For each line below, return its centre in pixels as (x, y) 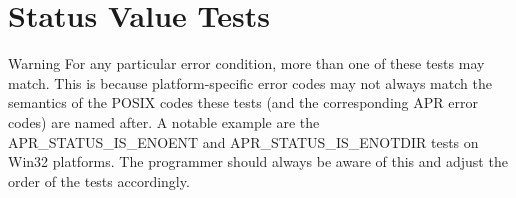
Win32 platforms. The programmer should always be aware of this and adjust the (258, 161)
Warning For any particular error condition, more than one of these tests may (246, 63)
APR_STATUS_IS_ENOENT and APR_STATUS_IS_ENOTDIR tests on (243, 141)
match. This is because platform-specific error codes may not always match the (250, 82)
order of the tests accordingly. (99, 180)
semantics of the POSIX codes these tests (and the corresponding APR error (243, 102)
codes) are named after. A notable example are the (164, 121)
